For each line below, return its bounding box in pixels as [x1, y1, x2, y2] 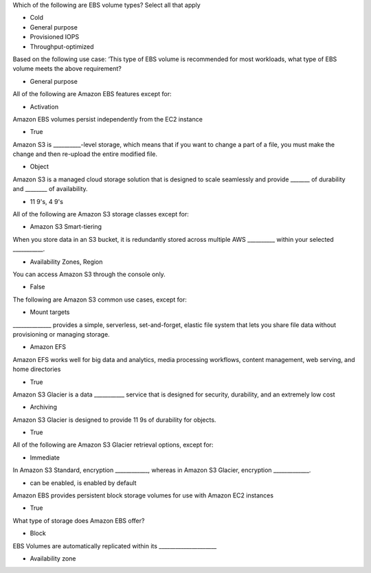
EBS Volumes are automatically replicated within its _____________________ [12, 541, 217, 550]
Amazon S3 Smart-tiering [30, 223, 102, 231]
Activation [30, 102, 58, 111]
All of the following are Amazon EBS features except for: [12, 90, 172, 98]
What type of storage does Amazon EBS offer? [12, 516, 145, 525]
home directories [12, 365, 61, 374]
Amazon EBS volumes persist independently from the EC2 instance [12, 115, 203, 123]
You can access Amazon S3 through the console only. [12, 270, 166, 278]
